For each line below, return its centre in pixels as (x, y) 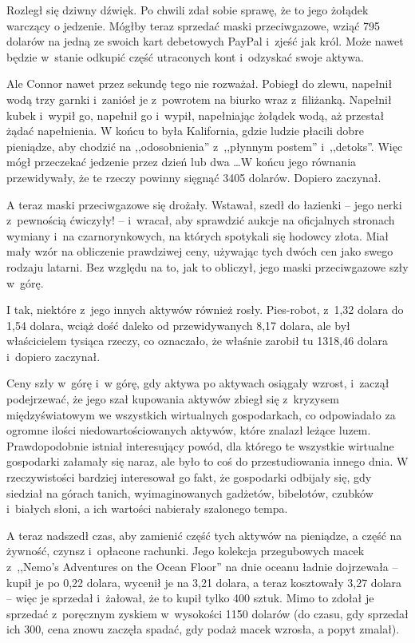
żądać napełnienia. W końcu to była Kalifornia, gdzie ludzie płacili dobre (185, 131)
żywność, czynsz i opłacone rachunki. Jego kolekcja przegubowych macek (186, 551)
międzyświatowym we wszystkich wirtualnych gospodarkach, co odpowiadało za (201, 414)
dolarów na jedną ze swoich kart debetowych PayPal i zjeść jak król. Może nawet (205, 41)
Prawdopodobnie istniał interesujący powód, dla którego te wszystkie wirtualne (200, 445)
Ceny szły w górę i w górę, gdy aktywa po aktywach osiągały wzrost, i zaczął (198, 383)
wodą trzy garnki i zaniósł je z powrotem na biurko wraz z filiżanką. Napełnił (199, 99)
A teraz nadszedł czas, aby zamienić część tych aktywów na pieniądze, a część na (204, 535)
